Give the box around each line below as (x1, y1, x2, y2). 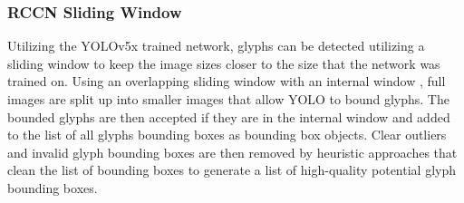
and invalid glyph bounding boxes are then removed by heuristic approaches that (7, 142, 458, 161)
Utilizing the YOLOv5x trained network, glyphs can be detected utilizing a (7, 36, 425, 55)
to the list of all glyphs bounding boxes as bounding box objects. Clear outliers (7, 125, 447, 144)
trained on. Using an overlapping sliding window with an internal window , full (7, 72, 446, 91)
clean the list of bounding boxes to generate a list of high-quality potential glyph (7, 160, 456, 179)
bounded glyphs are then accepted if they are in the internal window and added (7, 107, 450, 126)
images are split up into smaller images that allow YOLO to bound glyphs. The (7, 90, 449, 108)
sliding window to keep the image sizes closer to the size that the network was (7, 53, 440, 72)
